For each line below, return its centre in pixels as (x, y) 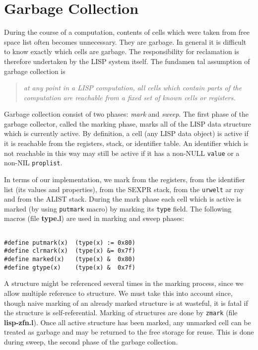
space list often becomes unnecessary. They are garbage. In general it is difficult (125, 41)
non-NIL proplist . (33, 163)
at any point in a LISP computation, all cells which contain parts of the (133, 88)
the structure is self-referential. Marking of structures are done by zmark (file (121, 313)
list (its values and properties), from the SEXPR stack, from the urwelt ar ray (124, 189)
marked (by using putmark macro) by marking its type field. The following (118, 208)
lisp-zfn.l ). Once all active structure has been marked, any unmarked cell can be (128, 322)
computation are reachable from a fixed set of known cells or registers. (129, 97)
